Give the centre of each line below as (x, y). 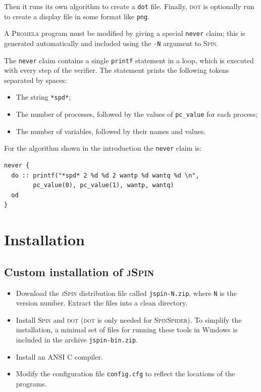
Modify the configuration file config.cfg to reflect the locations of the (125, 374)
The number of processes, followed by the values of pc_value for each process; (137, 114)
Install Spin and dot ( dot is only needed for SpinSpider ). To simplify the (129, 319)
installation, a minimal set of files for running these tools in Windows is (127, 330)
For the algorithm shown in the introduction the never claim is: (103, 148)
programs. (31, 383)
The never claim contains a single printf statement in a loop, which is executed (129, 60)
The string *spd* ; (43, 97)
